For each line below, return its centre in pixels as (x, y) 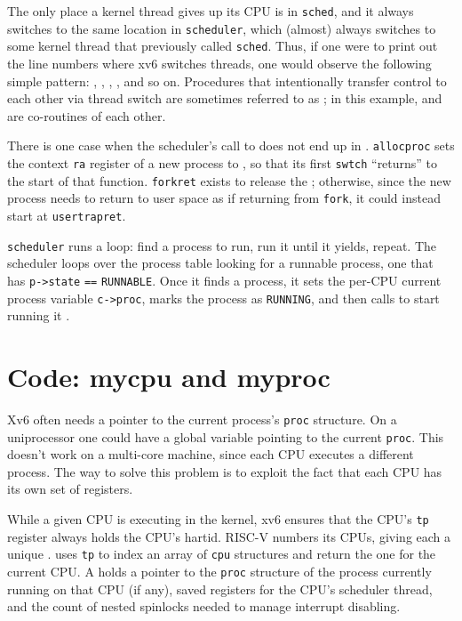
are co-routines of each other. (87, 115)
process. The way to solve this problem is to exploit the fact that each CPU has (225, 471)
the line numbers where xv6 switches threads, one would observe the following (219, 63)
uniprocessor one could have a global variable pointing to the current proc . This (226, 436)
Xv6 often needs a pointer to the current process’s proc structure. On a (202, 419)
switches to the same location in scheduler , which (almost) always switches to (222, 28)
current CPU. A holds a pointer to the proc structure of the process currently (219, 571)
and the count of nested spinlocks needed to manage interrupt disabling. (204, 606)
